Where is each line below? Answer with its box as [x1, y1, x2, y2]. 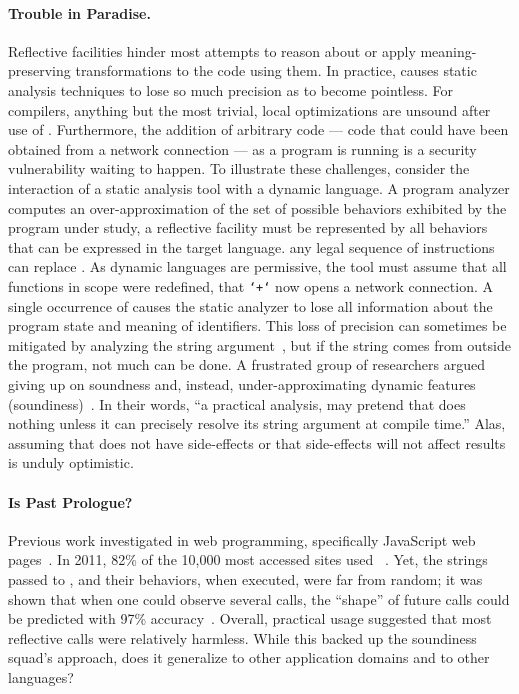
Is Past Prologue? [8, 491, 133, 512]
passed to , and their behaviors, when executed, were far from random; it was [8, 568, 483, 589]
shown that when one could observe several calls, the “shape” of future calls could [8, 588, 510, 609]
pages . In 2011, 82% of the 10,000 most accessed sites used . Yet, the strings [8, 549, 488, 570]
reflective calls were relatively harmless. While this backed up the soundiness [8, 627, 477, 648]
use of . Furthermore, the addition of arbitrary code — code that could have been [8, 119, 509, 140]
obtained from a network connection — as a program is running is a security [8, 138, 477, 159]
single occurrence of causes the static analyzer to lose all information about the [8, 295, 493, 316]
